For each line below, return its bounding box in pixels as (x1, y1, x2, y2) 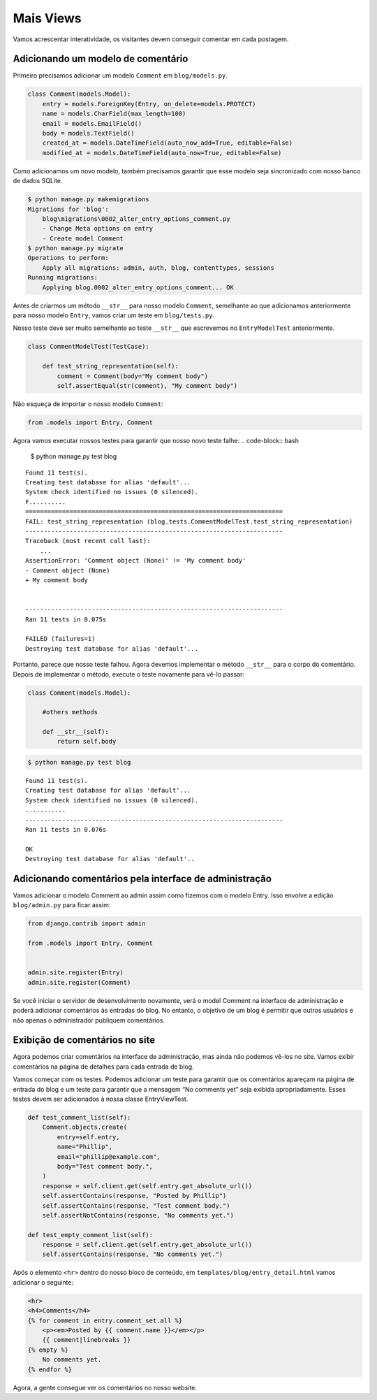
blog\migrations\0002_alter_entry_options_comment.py (42, 215, 230, 223)
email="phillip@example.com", (57, 1153, 161, 1160)
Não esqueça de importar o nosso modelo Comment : (13, 399, 164, 408)
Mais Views (13, 10, 82, 26)
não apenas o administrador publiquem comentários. (13, 1016, 165, 1024)
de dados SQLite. (13, 177, 63, 185)
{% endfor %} (27, 1365, 73, 1373)
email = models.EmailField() (42, 120, 142, 127)
